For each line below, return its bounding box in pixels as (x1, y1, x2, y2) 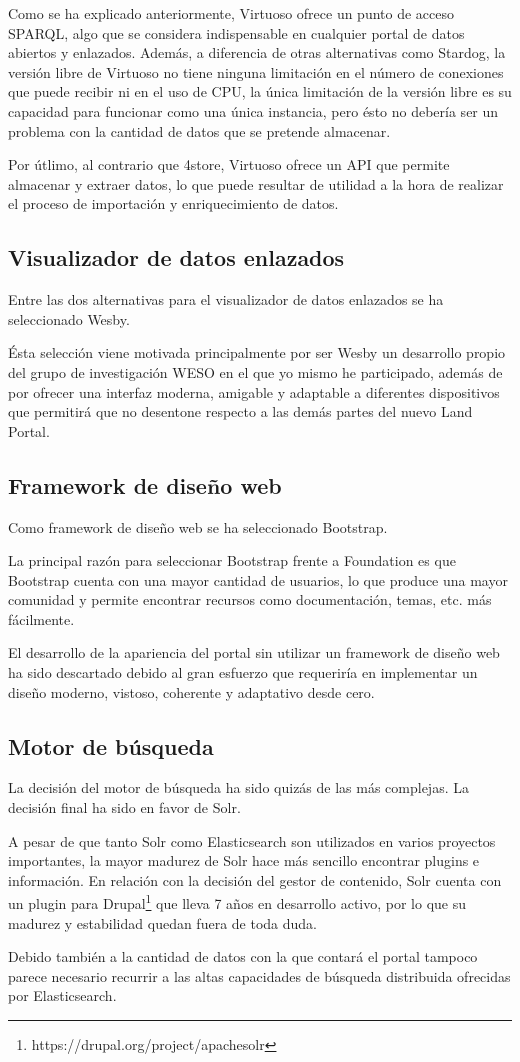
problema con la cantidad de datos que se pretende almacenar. (8, 120, 391, 141)
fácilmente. (8, 608, 75, 629)
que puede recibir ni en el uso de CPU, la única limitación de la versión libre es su (8, 81, 512, 102)
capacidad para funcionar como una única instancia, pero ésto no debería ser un (8, 100, 499, 121)
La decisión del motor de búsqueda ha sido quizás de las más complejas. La (8, 777, 469, 798)
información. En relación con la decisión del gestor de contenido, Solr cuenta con (8, 869, 502, 890)
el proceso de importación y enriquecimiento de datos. (8, 193, 339, 214)
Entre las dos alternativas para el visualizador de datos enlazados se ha (8, 289, 444, 310)
